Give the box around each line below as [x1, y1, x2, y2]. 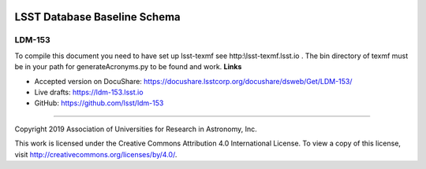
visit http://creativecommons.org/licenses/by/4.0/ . [14, 149, 177, 159]
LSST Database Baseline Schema [14, 10, 181, 24]
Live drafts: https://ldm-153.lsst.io [34, 87, 144, 97]
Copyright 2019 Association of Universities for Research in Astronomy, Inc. [14, 124, 257, 134]
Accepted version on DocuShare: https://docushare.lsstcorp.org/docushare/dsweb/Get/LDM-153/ [34, 76, 353, 86]
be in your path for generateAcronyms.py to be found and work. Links [14, 62, 242, 72]
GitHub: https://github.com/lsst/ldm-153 [34, 98, 164, 108]
